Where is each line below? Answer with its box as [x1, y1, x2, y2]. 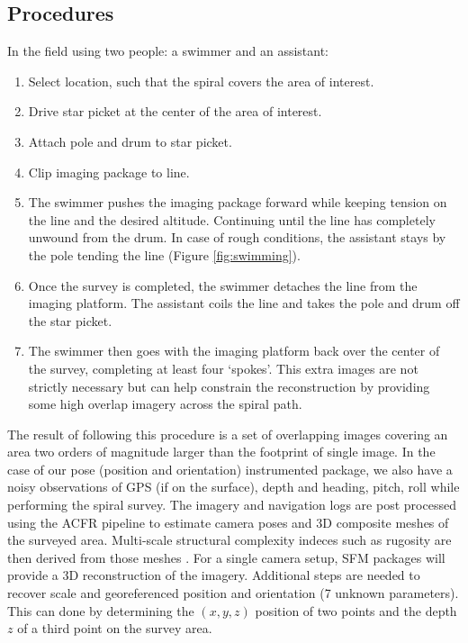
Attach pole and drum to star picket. [28, 131, 232, 150]
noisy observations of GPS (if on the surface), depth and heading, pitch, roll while [7, 477, 460, 496]
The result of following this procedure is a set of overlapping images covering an [7, 424, 448, 443]
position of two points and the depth [255, 601, 457, 620]
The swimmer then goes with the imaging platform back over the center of [28, 341, 440, 360]
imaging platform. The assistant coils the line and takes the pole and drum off [28, 294, 460, 312]
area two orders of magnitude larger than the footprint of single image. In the [7, 442, 436, 461]
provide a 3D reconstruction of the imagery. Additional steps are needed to [7, 566, 420, 584]
